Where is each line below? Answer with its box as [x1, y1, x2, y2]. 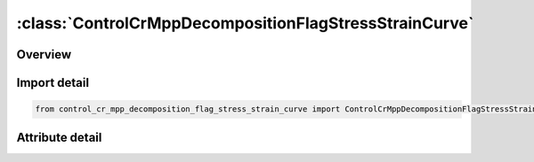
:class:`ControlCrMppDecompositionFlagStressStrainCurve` [16, 13, 474, 33]
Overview [16, 47, 72, 62]
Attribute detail [16, 129, 102, 145]
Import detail [16, 75, 89, 90]
